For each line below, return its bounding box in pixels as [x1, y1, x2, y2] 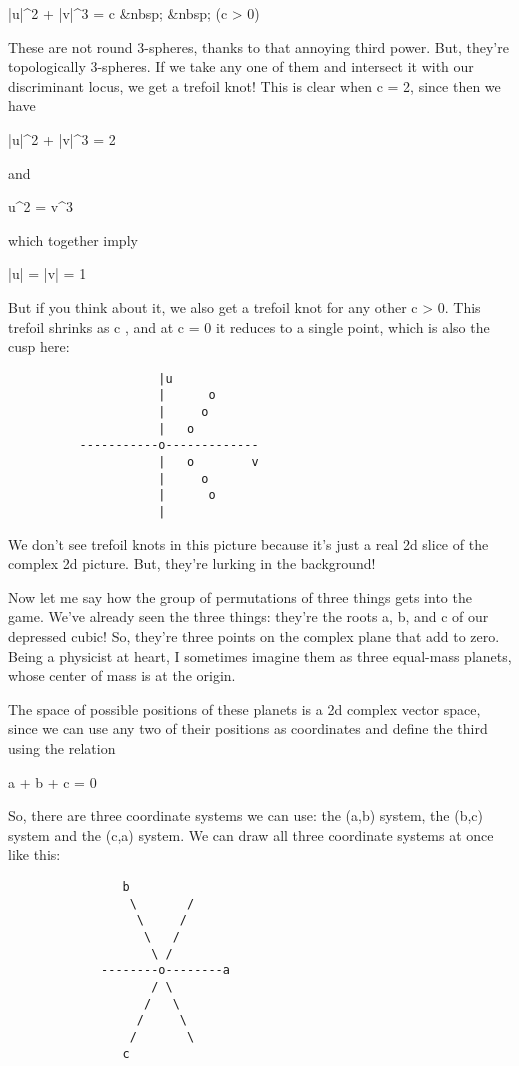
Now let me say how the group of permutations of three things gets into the [8, 586, 472, 607]
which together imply [8, 229, 138, 250]
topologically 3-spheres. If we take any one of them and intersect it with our [8, 56, 474, 77]
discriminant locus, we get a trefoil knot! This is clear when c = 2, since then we [8, 75, 501, 96]
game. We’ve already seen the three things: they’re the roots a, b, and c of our [8, 606, 489, 627]
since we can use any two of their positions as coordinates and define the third [8, 718, 488, 739]
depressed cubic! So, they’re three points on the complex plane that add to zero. [8, 626, 500, 646]
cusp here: [8, 336, 70, 357]
